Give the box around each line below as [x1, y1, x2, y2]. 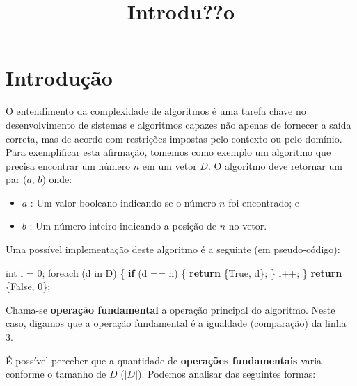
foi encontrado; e [228, 195, 300, 209]
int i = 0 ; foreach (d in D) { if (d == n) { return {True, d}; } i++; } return [6, 265, 342, 280]
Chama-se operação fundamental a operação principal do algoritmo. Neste [6, 302, 335, 316]
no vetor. [228, 218, 267, 233]
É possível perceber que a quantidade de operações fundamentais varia [6, 353, 322, 367]
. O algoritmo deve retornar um [207, 158, 342, 172]
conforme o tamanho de [6, 367, 106, 381]
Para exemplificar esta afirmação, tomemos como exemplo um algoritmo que [6, 145, 331, 159]
